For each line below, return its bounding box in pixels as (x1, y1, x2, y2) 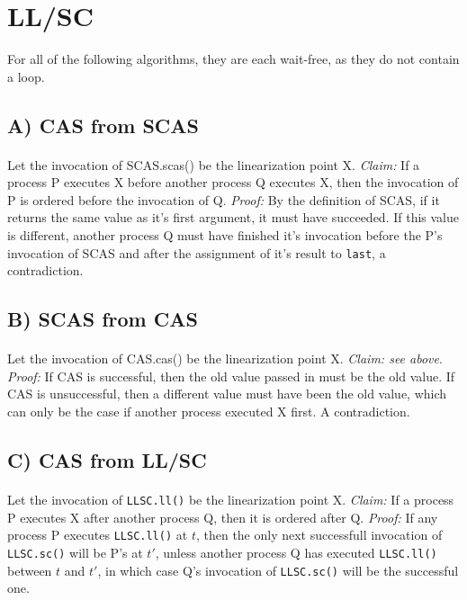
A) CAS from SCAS (7, 111, 199, 139)
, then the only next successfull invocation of (195, 525, 443, 544)
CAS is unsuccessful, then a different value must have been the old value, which (7, 384, 447, 403)
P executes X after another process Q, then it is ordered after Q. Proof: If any (7, 507, 438, 526)
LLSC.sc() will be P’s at (7, 542, 143, 561)
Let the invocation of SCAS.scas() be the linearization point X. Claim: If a (7, 155, 420, 174)
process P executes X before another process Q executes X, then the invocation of (7, 173, 459, 192)
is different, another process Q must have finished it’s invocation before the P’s (7, 226, 443, 245)
